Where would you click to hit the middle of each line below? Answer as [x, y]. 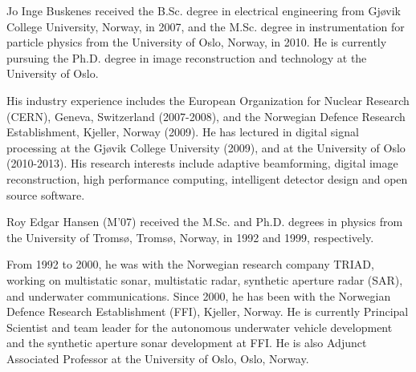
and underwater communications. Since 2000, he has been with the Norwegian [199, 295]
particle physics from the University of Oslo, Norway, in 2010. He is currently [197, 42]
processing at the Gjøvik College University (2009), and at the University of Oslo [206, 147]
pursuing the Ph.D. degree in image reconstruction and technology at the [187, 57]
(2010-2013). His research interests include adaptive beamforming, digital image [202, 163]
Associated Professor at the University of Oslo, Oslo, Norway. [158, 358]
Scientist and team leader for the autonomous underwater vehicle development [200, 327]
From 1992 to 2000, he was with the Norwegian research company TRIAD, [190, 264]
